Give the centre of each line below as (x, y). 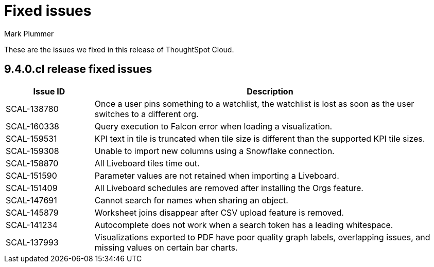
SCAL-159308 (32, 151)
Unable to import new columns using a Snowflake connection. (214, 151)
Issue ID (49, 91)
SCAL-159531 (31, 138)
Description (270, 91)
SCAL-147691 (31, 200)
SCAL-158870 (32, 163)
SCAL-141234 (32, 225)
